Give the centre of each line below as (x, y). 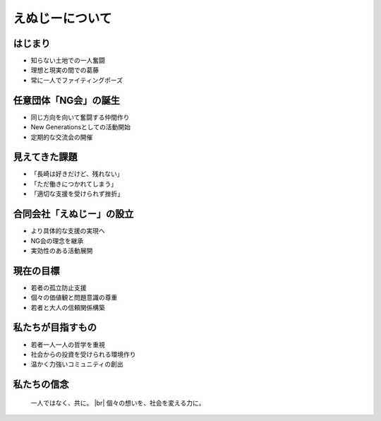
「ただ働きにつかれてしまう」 (74, 184)
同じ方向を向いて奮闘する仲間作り (80, 117)
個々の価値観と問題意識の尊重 (74, 297)
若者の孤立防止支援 (59, 287)
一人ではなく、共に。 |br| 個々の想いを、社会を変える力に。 (118, 403)
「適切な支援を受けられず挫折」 (77, 194)
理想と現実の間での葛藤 (65, 70)
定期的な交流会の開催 (62, 137)
